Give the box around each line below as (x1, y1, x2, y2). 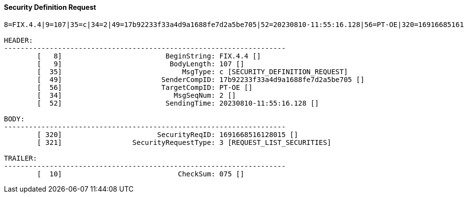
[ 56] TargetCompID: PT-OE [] (37, 83, 253, 91)
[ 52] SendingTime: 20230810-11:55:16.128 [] (37, 99, 319, 107)
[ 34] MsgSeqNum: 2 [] (37, 91, 236, 99)
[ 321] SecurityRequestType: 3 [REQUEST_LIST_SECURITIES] (37, 138, 331, 146)
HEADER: (4, 36, 33, 44)
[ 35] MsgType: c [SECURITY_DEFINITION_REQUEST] (37, 67, 348, 76)
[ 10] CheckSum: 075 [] (37, 169, 244, 178)
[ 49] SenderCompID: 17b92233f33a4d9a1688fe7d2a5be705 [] (37, 75, 365, 84)
